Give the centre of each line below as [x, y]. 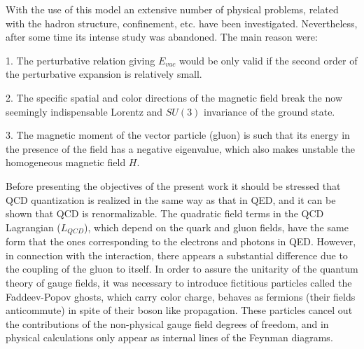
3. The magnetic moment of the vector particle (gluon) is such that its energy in [178, 135]
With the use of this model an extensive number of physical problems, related [172, 9]
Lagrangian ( [33, 227]
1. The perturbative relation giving [80, 60]
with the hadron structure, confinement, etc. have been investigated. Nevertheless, [182, 23]
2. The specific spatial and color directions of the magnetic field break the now [174, 97]
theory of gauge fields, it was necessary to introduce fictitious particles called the [179, 282]
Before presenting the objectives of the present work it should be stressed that [173, 185]
